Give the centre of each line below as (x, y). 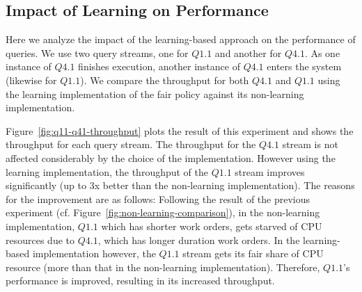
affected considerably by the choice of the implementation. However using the (171, 157)
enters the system (304, 66)
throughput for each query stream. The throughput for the (131, 144)
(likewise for (31, 80)
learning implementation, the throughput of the (107, 171)
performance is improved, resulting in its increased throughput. (140, 281)
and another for (248, 52)
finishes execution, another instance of (159, 66)
